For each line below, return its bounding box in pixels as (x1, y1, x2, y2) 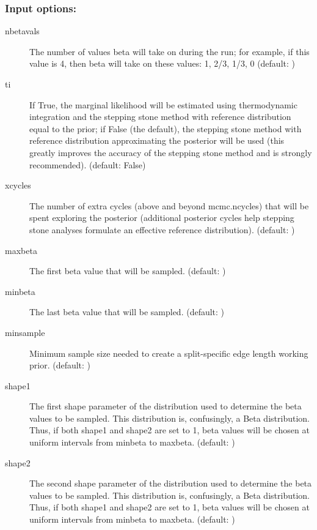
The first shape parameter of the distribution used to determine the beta (29, 400, 302, 412)
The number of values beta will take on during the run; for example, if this (29, 45, 310, 58)
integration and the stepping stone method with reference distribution (29, 110, 291, 123)
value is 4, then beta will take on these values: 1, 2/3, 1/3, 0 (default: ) (29, 57, 295, 70)
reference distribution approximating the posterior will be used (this (29, 134, 285, 147)
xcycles (5, 179, 31, 192)
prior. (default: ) (29, 359, 91, 371)
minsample (5, 326, 45, 338)
